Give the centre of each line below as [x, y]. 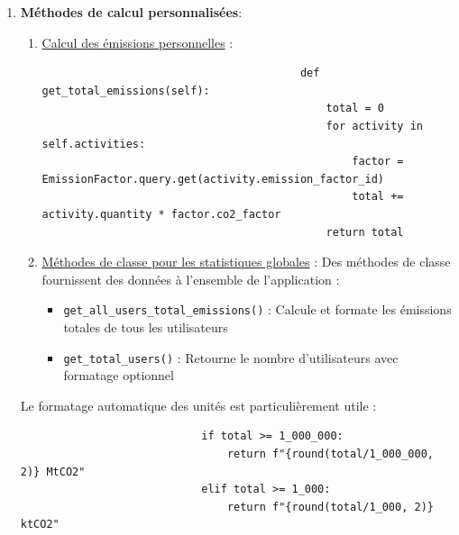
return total [365, 232]
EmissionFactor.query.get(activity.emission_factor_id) [213, 179]
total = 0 [355, 109]
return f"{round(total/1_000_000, [330, 454]
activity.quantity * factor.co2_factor [161, 214]
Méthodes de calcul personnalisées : [131, 12]
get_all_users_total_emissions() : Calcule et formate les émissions [257, 309]
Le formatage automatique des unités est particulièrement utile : [198, 405]
